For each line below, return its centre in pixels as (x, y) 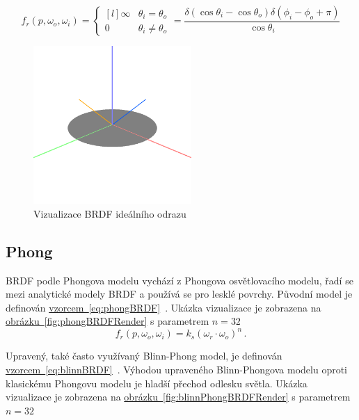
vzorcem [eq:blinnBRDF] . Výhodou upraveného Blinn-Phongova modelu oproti (176, 370)
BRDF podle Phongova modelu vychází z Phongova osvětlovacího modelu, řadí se (179, 280)
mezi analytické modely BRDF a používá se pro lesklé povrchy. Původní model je (179, 294)
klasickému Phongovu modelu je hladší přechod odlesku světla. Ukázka (157, 383)
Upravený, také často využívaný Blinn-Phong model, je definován (144, 356)
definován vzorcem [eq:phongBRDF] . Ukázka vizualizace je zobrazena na (163, 307)
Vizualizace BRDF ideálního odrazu (110, 213)
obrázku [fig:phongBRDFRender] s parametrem (107, 321)
